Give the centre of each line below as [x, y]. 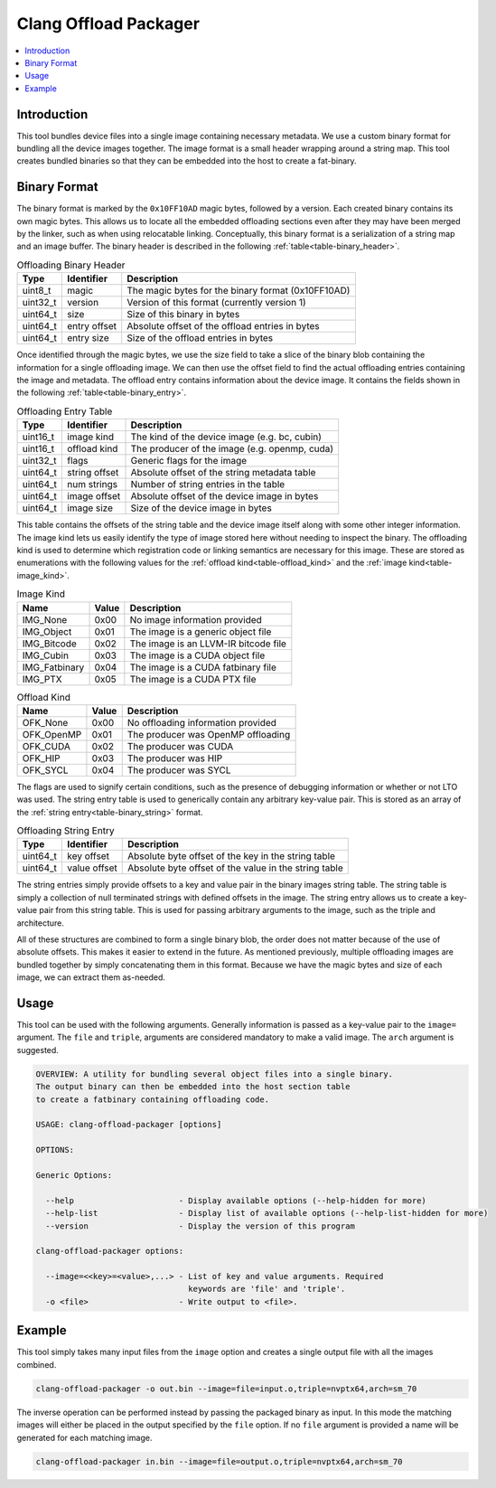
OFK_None [45, 722]
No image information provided [196, 619]
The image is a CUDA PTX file [193, 679]
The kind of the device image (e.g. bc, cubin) [226, 437]
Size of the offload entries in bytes [200, 338]
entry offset [92, 326]
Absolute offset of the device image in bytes [225, 496]
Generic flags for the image [189, 461]
